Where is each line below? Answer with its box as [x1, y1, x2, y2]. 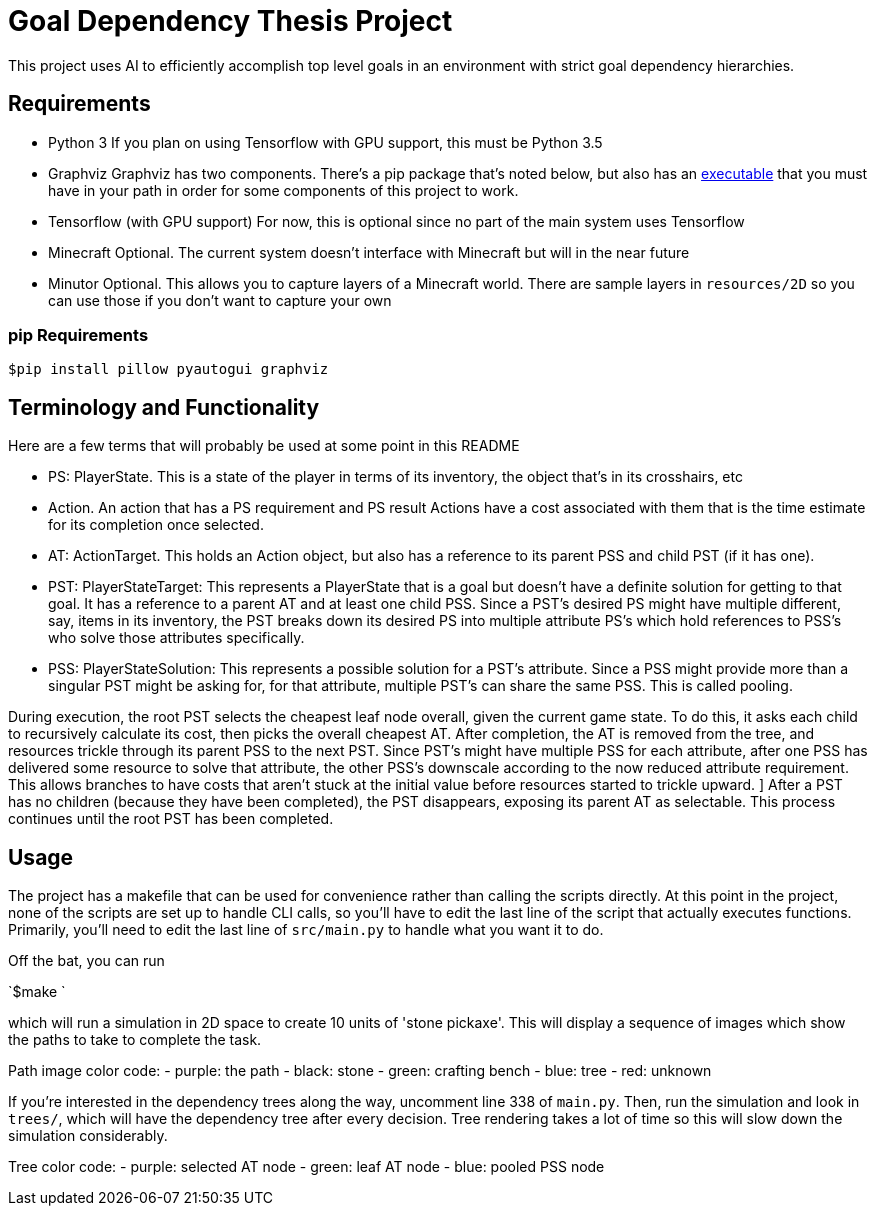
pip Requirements [8, 324, 149, 345]
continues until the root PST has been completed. [8, 810, 334, 828]
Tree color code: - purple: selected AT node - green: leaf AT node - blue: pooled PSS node [8, 1158, 605, 1176]
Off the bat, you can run [8, 952, 165, 970]
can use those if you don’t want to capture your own [48, 291, 392, 309]
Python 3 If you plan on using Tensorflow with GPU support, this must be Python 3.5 [48, 133, 603, 151]
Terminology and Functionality [8, 394, 320, 420]
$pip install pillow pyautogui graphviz [8, 361, 329, 378]
